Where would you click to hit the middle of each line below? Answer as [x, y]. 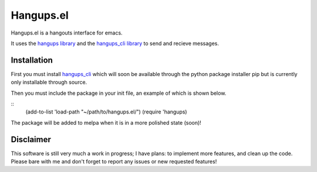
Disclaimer [31, 140]
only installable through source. [49, 82]
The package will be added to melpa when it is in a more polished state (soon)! [106, 122]
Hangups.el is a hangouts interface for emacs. [67, 33]
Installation [32, 60]
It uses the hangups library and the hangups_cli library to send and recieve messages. [115, 43]
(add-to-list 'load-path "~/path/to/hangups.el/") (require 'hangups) [106, 112]
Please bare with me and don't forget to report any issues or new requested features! [114, 161]
